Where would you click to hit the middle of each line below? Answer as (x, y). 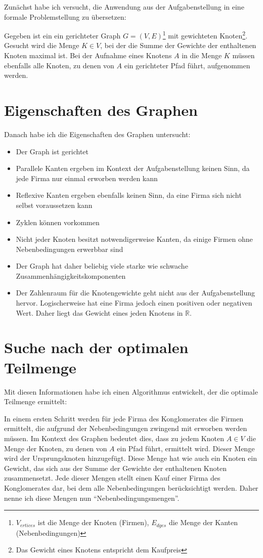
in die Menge (202, 55)
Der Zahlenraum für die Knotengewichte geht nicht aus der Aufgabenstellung (136, 293)
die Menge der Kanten (203, 522)
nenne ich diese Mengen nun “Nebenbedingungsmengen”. (92, 498)
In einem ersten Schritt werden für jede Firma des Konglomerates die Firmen (124, 418)
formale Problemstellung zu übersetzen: (65, 16)
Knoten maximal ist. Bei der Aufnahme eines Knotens (88, 55)
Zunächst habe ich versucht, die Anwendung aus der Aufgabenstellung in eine (124, 7)
